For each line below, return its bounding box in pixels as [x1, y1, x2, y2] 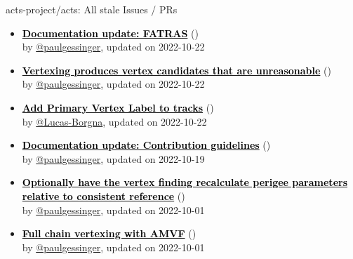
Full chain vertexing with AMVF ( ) [22, 226, 197, 241]
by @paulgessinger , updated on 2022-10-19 [22, 151, 205, 166]
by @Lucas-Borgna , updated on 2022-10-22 [22, 114, 207, 128]
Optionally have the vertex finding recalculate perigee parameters [22, 175, 347, 190]
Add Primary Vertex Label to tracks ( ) [22, 100, 214, 114]
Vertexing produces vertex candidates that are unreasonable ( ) [22, 62, 331, 77]
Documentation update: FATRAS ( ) [22, 25, 199, 40]
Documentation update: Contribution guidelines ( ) [22, 138, 271, 152]
